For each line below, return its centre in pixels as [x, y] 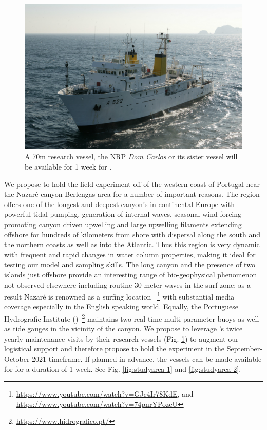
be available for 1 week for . [68, 166]
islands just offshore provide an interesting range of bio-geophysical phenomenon [131, 274]
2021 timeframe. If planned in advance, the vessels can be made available [147, 358]
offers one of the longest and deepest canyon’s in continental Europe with [119, 204]
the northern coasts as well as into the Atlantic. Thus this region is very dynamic [132, 244]
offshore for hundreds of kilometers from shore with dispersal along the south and [132, 234]
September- [244, 349]
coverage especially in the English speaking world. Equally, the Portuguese [121, 306]
